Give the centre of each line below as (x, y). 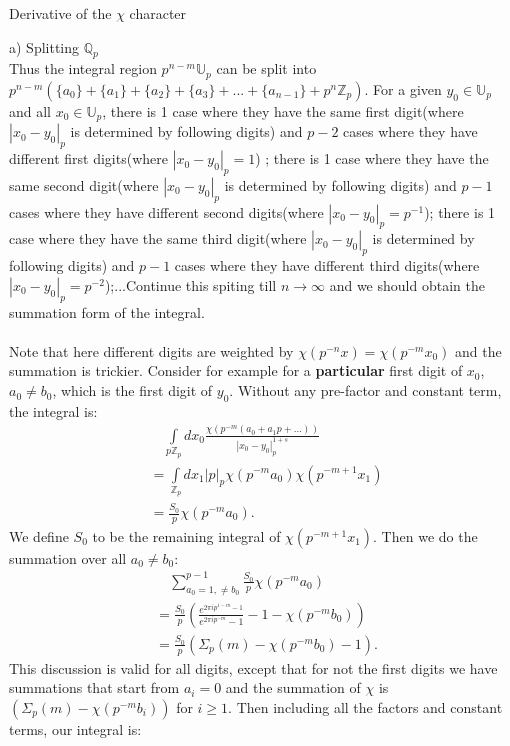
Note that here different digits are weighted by (151, 350)
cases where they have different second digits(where (166, 211)
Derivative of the (60, 13)
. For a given (403, 88)
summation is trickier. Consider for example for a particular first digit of (236, 370)
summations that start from (94, 687)
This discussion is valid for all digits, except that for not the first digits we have (253, 667)
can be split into (266, 68)
